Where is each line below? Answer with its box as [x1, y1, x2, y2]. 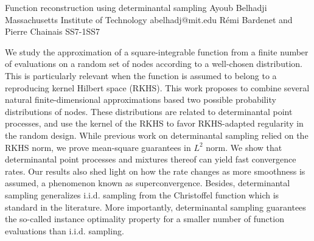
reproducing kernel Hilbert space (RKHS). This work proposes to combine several [5, 81, 310, 94]
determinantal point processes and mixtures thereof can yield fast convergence [5, 153, 296, 166]
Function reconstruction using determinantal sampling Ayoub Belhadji [5, 1, 267, 13]
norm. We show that [206, 141, 282, 153]
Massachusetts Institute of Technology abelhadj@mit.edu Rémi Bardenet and [5, 13, 293, 26]
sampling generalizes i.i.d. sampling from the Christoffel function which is [5, 188, 279, 201]
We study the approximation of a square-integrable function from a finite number [5, 45, 309, 58]
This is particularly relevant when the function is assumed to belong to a [5, 69, 277, 82]
